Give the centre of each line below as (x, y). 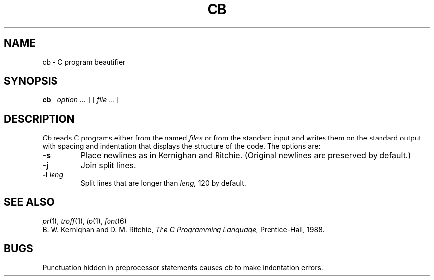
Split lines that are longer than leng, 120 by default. (163, 183)
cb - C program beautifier (84, 62)
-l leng (53, 175)
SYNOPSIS (31, 81)
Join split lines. (108, 165)
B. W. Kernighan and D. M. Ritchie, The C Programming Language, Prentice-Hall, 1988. (183, 230)
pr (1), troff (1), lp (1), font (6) (84, 221)
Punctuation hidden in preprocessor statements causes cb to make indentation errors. (183, 267)
